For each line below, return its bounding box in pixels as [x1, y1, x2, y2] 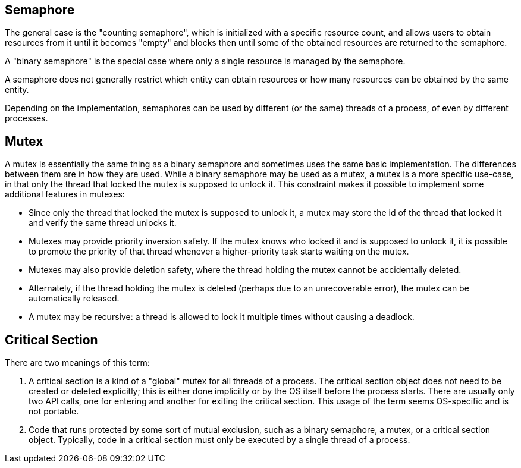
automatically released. [29, 293, 120, 304]
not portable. [29, 406, 79, 417]
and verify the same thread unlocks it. [29, 218, 177, 228]
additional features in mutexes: [5, 189, 125, 200]
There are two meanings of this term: [5, 357, 150, 368]
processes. [5, 113, 48, 124]
